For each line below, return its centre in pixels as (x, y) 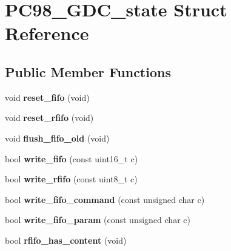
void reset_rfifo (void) (49, 118)
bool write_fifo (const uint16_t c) (72, 158)
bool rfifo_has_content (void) (66, 240)
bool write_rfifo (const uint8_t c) (71, 179)
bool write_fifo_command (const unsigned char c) (105, 199)
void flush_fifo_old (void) (57, 138)
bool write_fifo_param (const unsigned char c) (98, 220)
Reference (47, 33)
